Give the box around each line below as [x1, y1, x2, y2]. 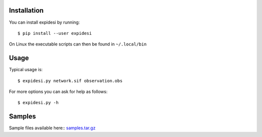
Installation [9, 6, 44, 15]
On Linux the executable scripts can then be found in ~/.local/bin [9, 41, 147, 47]
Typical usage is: [9, 67, 43, 73]
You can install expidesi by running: [9, 19, 80, 25]
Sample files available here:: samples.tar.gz [9, 125, 96, 131]
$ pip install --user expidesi [17, 30, 92, 36]
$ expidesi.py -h [17, 100, 59, 106]
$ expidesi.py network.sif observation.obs [17, 78, 123, 83]
